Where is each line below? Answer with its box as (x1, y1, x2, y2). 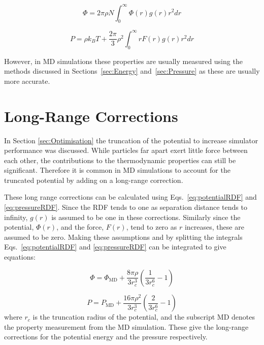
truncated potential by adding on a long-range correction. (4, 174, 183, 185)
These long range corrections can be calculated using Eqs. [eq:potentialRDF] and (4, 192, 257, 202)
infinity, (4, 211, 28, 222)
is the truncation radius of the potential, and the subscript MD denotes (32, 311, 255, 322)
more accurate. (4, 75, 50, 86)
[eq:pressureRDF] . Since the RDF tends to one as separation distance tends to (4, 202, 247, 212)
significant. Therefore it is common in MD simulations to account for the (4, 165, 230, 175)
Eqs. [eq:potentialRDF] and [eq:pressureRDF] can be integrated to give (4, 241, 226, 252)
